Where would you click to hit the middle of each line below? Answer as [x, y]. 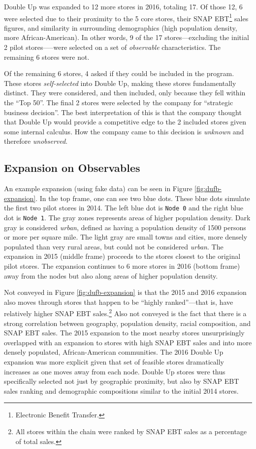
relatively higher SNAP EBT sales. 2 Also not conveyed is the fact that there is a [125, 313]
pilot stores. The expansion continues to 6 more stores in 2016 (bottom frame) [122, 266]
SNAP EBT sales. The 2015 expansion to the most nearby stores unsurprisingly [124, 333]
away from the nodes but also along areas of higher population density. [111, 275]
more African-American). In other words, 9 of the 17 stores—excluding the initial [127, 37]
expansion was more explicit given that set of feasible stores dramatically [114, 362]
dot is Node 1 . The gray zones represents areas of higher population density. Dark [127, 218]
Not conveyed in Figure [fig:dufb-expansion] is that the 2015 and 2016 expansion [125, 292]
